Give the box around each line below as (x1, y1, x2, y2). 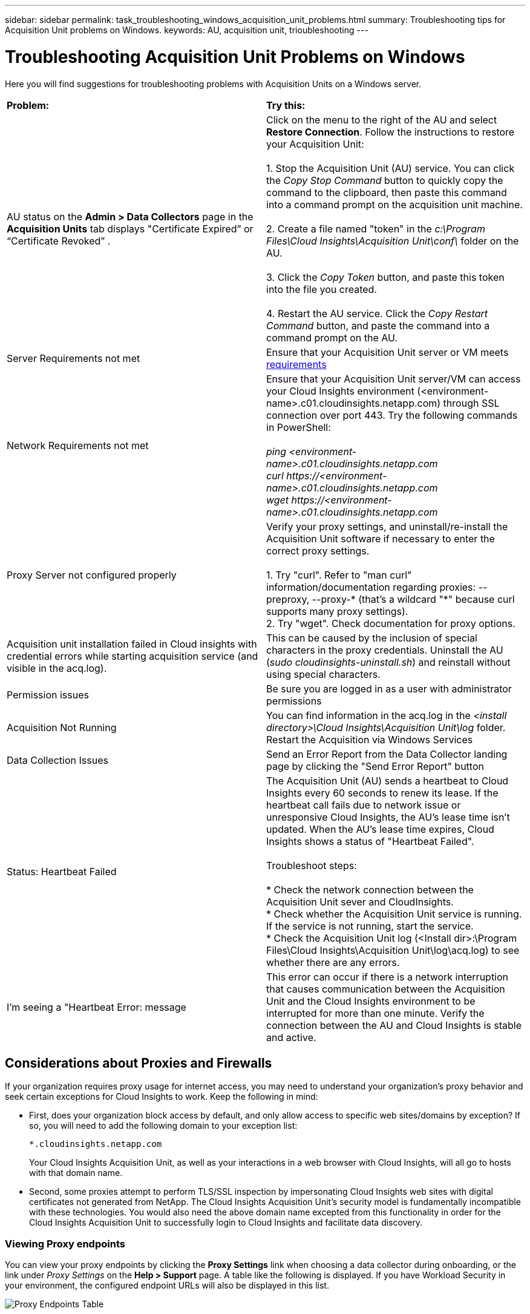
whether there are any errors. (266, 956, 400, 968)
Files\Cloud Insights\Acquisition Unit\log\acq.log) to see (266, 944, 520, 956)
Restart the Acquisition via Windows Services (266, 733, 473, 746)
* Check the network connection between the (266, 883, 474, 896)
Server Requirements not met (7, 352, 140, 364)
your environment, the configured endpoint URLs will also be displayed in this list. (5, 1280, 329, 1291)
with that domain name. (29, 1168, 123, 1178)
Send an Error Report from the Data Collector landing (266, 747, 508, 760)
